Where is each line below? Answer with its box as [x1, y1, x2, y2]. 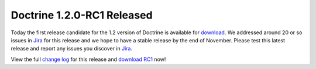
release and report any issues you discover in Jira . [11, 45, 133, 52]
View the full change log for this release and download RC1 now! [11, 56, 166, 63]
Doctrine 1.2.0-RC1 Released [11, 9, 153, 21]
